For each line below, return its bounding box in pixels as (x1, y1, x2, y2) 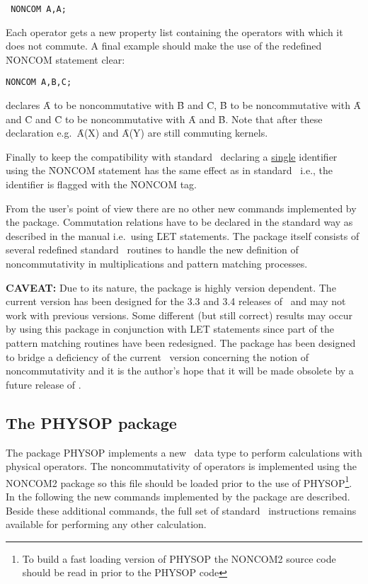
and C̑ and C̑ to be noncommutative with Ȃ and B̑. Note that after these (6, 111, 323, 126)
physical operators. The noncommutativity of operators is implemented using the (6, 459, 357, 474)
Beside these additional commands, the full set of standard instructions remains (6, 503, 357, 517)
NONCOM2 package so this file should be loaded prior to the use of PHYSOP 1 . (6, 473, 352, 490)
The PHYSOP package (6, 411, 177, 433)
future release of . (6, 377, 81, 391)
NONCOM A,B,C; (6, 77, 72, 88)
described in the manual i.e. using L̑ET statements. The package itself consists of (6, 228, 360, 243)
